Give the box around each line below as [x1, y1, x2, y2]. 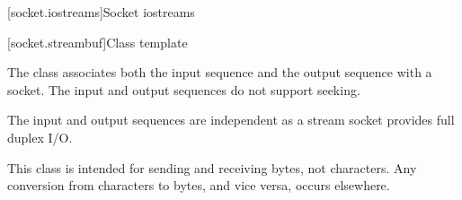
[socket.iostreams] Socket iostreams [7, 3, 195, 21]
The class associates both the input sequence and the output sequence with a [7, 63, 432, 82]
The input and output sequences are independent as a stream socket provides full [7, 110, 455, 129]
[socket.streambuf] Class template [7, 32, 188, 51]
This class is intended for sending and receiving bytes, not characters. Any [7, 158, 417, 177]
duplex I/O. [7, 127, 73, 146]
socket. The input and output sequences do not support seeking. [7, 80, 360, 99]
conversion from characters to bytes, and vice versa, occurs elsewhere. [7, 176, 390, 195]
